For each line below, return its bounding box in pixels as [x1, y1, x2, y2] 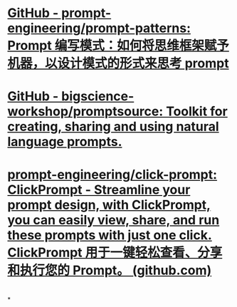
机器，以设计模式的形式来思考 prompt [7, 56, 229, 72]
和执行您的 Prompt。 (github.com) [7, 262, 212, 279]
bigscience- [61, 88, 135, 105]
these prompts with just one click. [7, 227, 212, 243]
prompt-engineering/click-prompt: [7, 166, 218, 182]
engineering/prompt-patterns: [7, 20, 191, 36]
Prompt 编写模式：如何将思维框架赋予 [7, 38, 230, 54]
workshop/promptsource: [7, 103, 164, 120]
